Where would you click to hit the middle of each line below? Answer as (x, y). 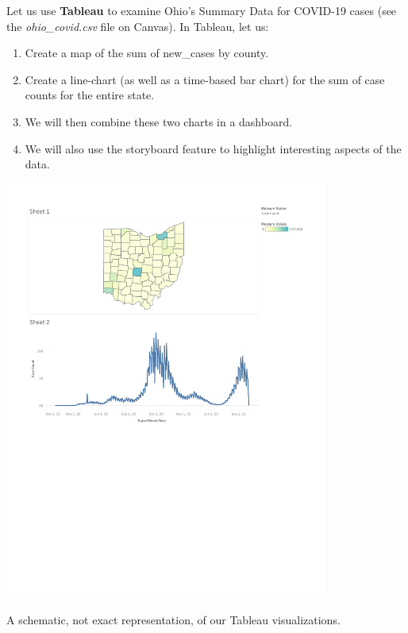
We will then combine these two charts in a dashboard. (159, 121)
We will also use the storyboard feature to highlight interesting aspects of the (213, 148)
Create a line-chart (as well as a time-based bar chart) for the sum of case (205, 79)
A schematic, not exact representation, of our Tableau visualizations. (173, 620)
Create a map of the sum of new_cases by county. (147, 53)
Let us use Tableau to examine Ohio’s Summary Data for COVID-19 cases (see (202, 10)
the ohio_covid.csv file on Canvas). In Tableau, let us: (138, 26)
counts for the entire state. (90, 95)
